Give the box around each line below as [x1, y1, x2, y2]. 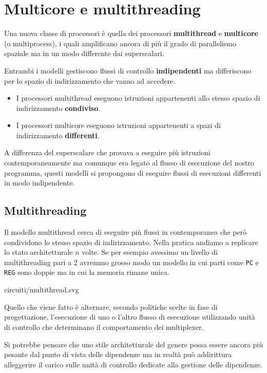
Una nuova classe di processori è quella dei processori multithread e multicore [4, 28, 258, 39]
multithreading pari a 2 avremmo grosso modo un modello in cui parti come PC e [4, 256, 259, 267]
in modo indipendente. [4, 177, 75, 188]
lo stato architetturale [4, 247, 73, 257]
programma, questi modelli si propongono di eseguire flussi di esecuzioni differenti [4, 167, 261, 178]
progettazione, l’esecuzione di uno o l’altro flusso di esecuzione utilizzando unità [4, 311, 255, 322]
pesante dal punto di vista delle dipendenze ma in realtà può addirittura [4, 349, 232, 360]
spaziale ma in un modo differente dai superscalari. [4, 48, 164, 59]
